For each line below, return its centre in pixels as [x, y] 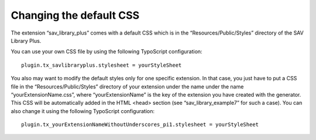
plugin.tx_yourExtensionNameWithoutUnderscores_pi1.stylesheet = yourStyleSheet [140, 125]
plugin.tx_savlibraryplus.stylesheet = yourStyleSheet [102, 65]
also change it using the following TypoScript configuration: [83, 111]
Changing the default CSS [75, 15]
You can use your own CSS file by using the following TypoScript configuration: [107, 52]
